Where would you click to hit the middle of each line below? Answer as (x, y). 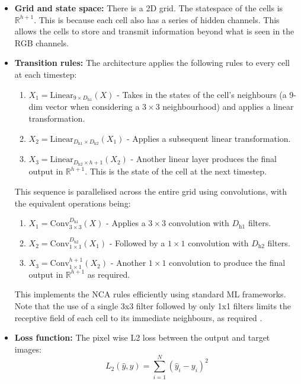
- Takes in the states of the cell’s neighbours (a (202, 94)
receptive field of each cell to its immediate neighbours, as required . (138, 317)
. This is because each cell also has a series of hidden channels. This (157, 19)
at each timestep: (46, 74)
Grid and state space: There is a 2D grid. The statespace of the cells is (149, 8)
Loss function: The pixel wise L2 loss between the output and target (142, 337)
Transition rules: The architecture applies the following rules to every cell (152, 63)
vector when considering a (92, 107)
